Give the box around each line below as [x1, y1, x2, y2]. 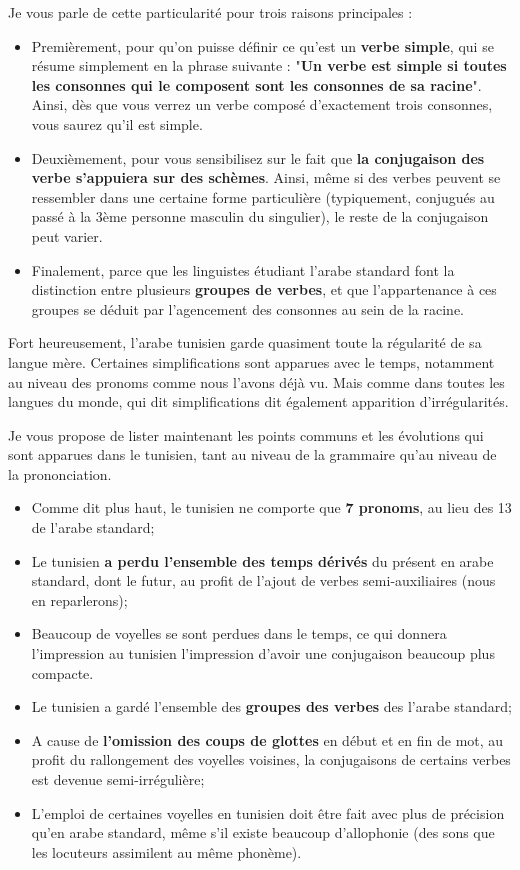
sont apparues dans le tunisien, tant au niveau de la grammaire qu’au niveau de [8, 444, 497, 465]
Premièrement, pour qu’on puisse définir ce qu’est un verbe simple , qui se [31, 35, 494, 56]
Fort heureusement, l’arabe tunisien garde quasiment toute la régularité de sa [8, 332, 482, 353]
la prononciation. [8, 463, 112, 484]
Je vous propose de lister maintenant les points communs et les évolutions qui [8, 424, 484, 445]
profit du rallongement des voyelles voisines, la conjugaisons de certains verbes [31, 749, 511, 770]
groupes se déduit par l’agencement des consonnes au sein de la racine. [31, 298, 465, 319]
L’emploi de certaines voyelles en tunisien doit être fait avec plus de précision [31, 802, 505, 823]
